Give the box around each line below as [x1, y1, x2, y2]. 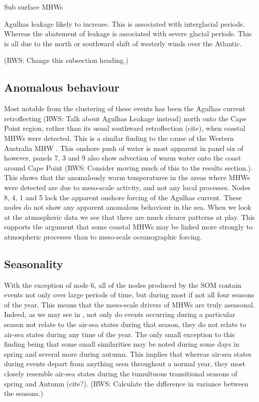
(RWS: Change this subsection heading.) [4, 55, 128, 65]
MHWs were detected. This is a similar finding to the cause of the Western [4, 132, 234, 143]
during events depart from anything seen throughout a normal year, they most [4, 358, 245, 369]
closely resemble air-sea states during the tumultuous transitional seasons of [4, 368, 237, 379]
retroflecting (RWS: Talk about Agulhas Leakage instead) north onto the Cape [4, 113, 246, 123]
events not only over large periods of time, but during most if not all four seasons [4, 289, 254, 300]
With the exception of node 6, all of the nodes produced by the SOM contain [4, 279, 241, 290]
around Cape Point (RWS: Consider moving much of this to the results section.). [4, 162, 253, 173]
